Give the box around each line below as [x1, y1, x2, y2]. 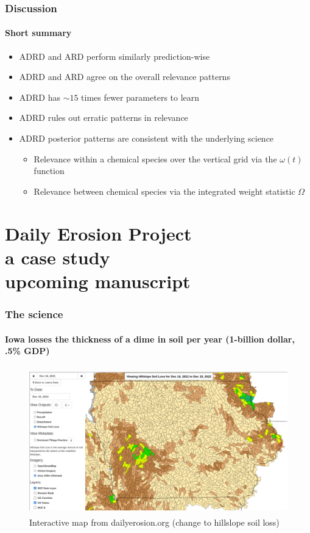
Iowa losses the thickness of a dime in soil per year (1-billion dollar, [5, 332, 295, 345]
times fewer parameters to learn [81, 90, 200, 103]
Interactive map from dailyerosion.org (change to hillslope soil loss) [29, 515, 280, 528]
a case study [5, 244, 110, 269]
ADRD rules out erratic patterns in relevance [19, 111, 188, 124]
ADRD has [19, 90, 60, 103]
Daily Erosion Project [5, 220, 192, 245]
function [33, 164, 65, 177]
